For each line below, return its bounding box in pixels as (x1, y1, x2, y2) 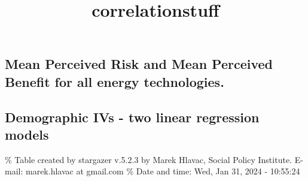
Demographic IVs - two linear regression (5, 107, 260, 126)
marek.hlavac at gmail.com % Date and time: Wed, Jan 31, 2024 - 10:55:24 (25, 165, 300, 177)
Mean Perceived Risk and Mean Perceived (5, 55, 273, 73)
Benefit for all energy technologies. (5, 72, 224, 90)
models (5, 125, 49, 143)
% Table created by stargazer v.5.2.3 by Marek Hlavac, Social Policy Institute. (5, 153, 292, 165)
